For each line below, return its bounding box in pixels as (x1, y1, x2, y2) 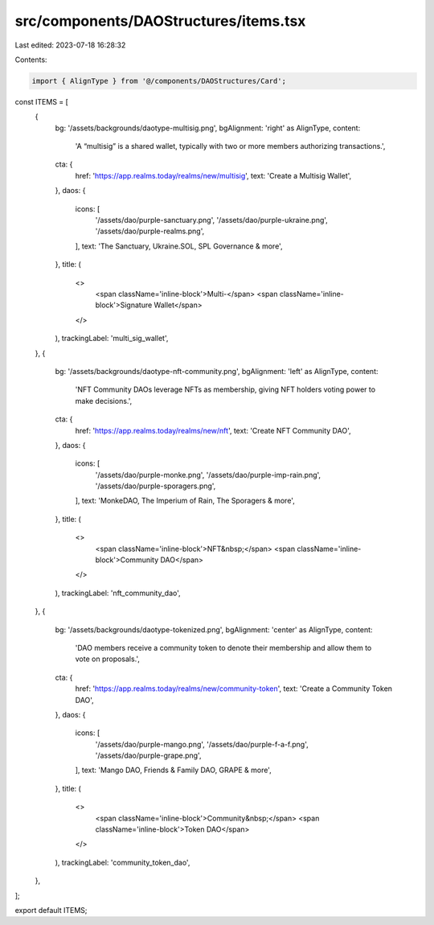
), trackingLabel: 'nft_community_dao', (55, 588, 181, 598)
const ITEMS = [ (14, 97, 68, 106)
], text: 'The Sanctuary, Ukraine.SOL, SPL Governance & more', (75, 241, 283, 251)
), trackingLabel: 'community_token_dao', (55, 857, 190, 867)
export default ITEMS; (14, 906, 88, 915)
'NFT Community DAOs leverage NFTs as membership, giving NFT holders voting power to (75, 384, 376, 394)
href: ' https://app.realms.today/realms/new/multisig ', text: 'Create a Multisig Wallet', (75, 171, 352, 180)
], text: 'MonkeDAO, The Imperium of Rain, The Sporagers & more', (75, 495, 295, 506)
